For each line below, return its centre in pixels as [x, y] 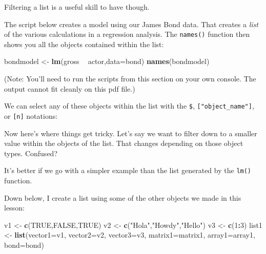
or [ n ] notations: [31, 115]
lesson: [14, 208]
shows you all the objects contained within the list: [84, 44]
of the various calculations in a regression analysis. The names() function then [127, 34]
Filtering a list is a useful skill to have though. [77, 7]
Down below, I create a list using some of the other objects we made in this [123, 197]
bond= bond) [24, 245]
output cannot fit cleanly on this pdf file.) [70, 88]
